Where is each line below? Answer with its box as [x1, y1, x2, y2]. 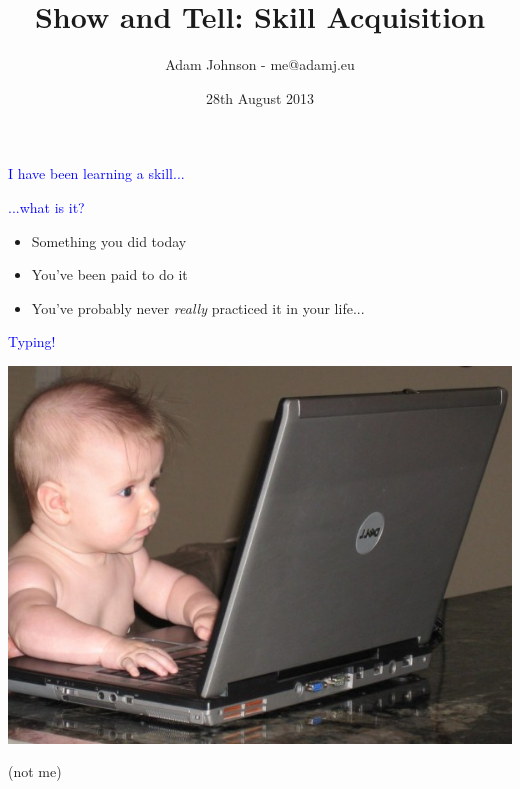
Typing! [8, 331, 56, 352]
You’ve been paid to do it [31, 264, 188, 285]
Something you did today [31, 230, 187, 251]
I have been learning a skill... [8, 163, 185, 184]
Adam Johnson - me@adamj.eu [165, 54, 355, 75]
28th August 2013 [205, 87, 315, 108]
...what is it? [8, 196, 85, 217]
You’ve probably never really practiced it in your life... [31, 297, 365, 318]
